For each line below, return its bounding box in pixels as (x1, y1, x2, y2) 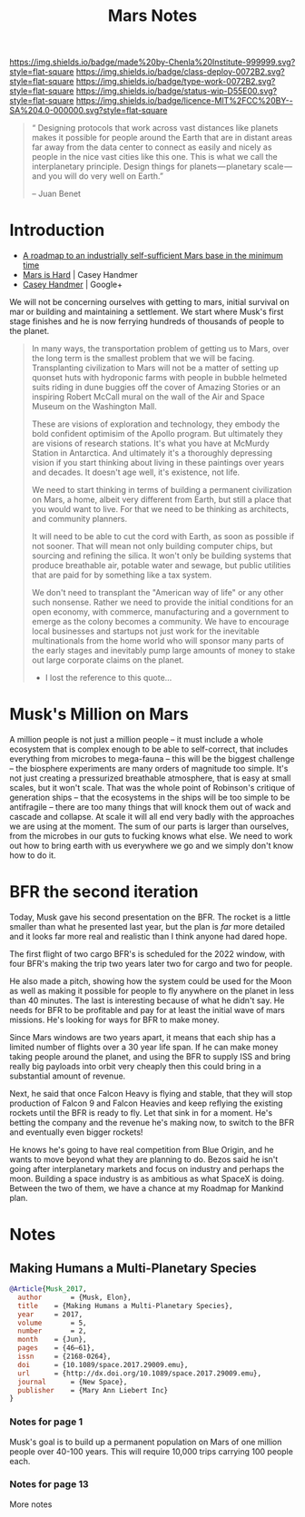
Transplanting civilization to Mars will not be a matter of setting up (31, 362, 280, 373)
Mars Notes (107, 5, 198, 26)
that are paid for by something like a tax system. (31, 569, 212, 581)
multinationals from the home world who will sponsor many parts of (31, 635, 284, 646)
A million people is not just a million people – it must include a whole (9, 734, 263, 745)
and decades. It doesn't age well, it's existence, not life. (31, 467, 241, 478)
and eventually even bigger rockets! (9, 1127, 143, 1138)
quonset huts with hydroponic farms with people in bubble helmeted (31, 372, 288, 383)
